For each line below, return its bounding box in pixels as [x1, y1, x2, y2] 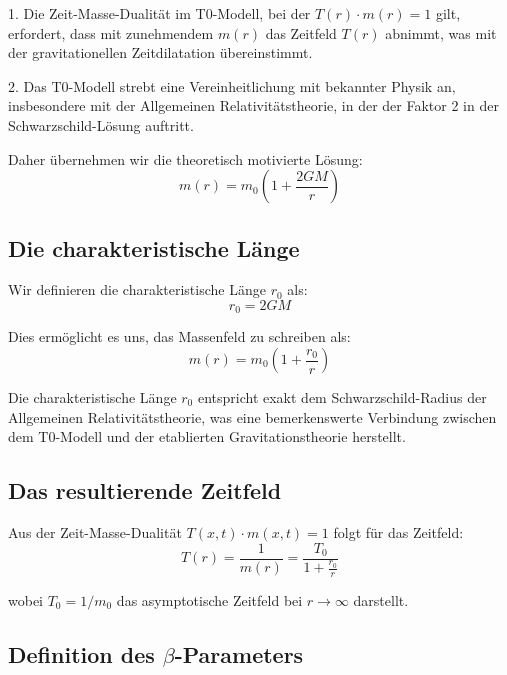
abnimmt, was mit [385, 22, 497, 43]
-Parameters [174, 639, 304, 670]
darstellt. [353, 590, 409, 611]
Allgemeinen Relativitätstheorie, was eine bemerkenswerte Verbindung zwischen [8, 406, 497, 427]
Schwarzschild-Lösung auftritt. [8, 114, 194, 135]
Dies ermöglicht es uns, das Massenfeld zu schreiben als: [8, 326, 351, 347]
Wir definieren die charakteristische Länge [8, 279, 266, 300]
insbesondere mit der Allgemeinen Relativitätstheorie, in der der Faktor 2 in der [8, 95, 499, 116]
